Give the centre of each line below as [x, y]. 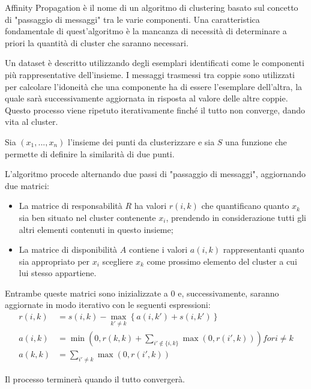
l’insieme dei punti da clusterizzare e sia [141, 141]
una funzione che [256, 141]
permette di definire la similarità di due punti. [90, 153]
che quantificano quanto [245, 206]
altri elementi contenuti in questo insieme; [96, 229]
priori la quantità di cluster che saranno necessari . [97, 42]
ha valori [150, 206]
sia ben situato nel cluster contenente [87, 217]
